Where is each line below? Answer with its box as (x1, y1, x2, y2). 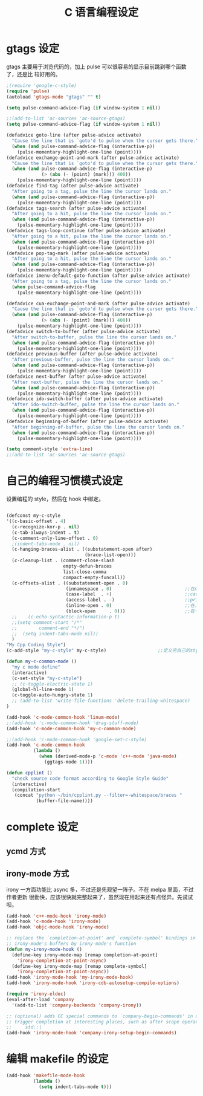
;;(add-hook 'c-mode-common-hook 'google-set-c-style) (6, 736, 147, 742)
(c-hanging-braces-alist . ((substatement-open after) (11, 546, 153, 553)
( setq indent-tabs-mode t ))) (38, 1083, 112, 1090)
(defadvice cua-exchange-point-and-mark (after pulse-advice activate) (6, 300, 190, 306)
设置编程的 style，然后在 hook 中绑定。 (6, 495, 105, 502)
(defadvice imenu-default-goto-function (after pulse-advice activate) (6, 273, 190, 279)
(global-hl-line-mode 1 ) (11, 687, 74, 693)
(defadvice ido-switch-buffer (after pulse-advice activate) (6, 396, 164, 402)
